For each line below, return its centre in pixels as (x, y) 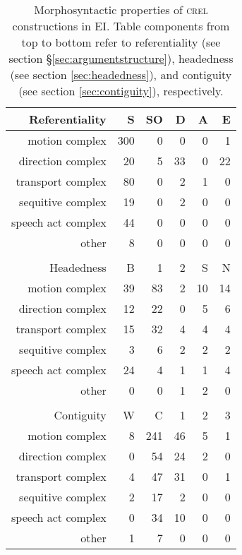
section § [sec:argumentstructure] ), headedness (121, 58)
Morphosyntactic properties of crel (121, 10)
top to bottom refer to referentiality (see (121, 42)
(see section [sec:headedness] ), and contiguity (121, 74)
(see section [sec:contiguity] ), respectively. (121, 91)
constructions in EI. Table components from (121, 26)
